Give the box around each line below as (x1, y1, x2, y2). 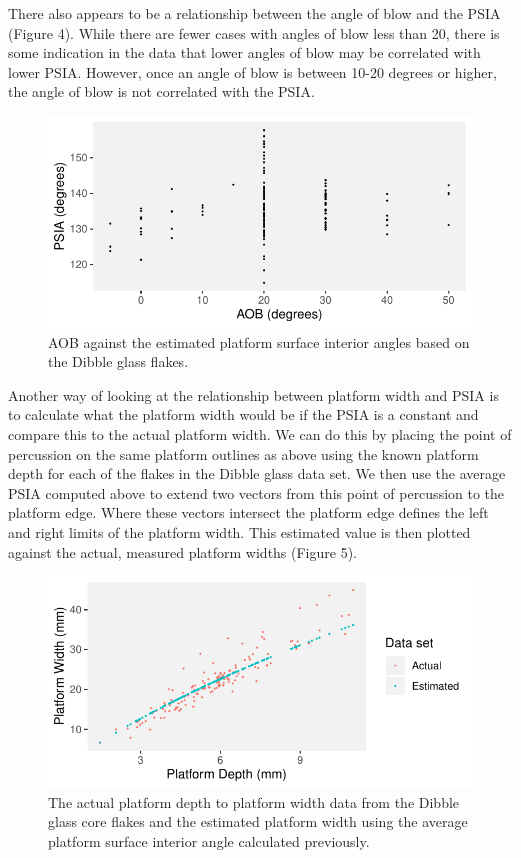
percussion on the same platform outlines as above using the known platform (8, 443, 479, 464)
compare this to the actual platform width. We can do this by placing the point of (8, 423, 512, 444)
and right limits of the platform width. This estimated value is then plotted (8, 521, 471, 542)
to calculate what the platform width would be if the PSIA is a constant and (8, 404, 479, 425)
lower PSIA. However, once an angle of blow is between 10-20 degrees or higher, (8, 61, 497, 82)
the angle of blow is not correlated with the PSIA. (8, 81, 315, 102)
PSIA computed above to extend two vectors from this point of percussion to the (8, 482, 505, 503)
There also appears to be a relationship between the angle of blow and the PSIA (8, 3, 501, 23)
